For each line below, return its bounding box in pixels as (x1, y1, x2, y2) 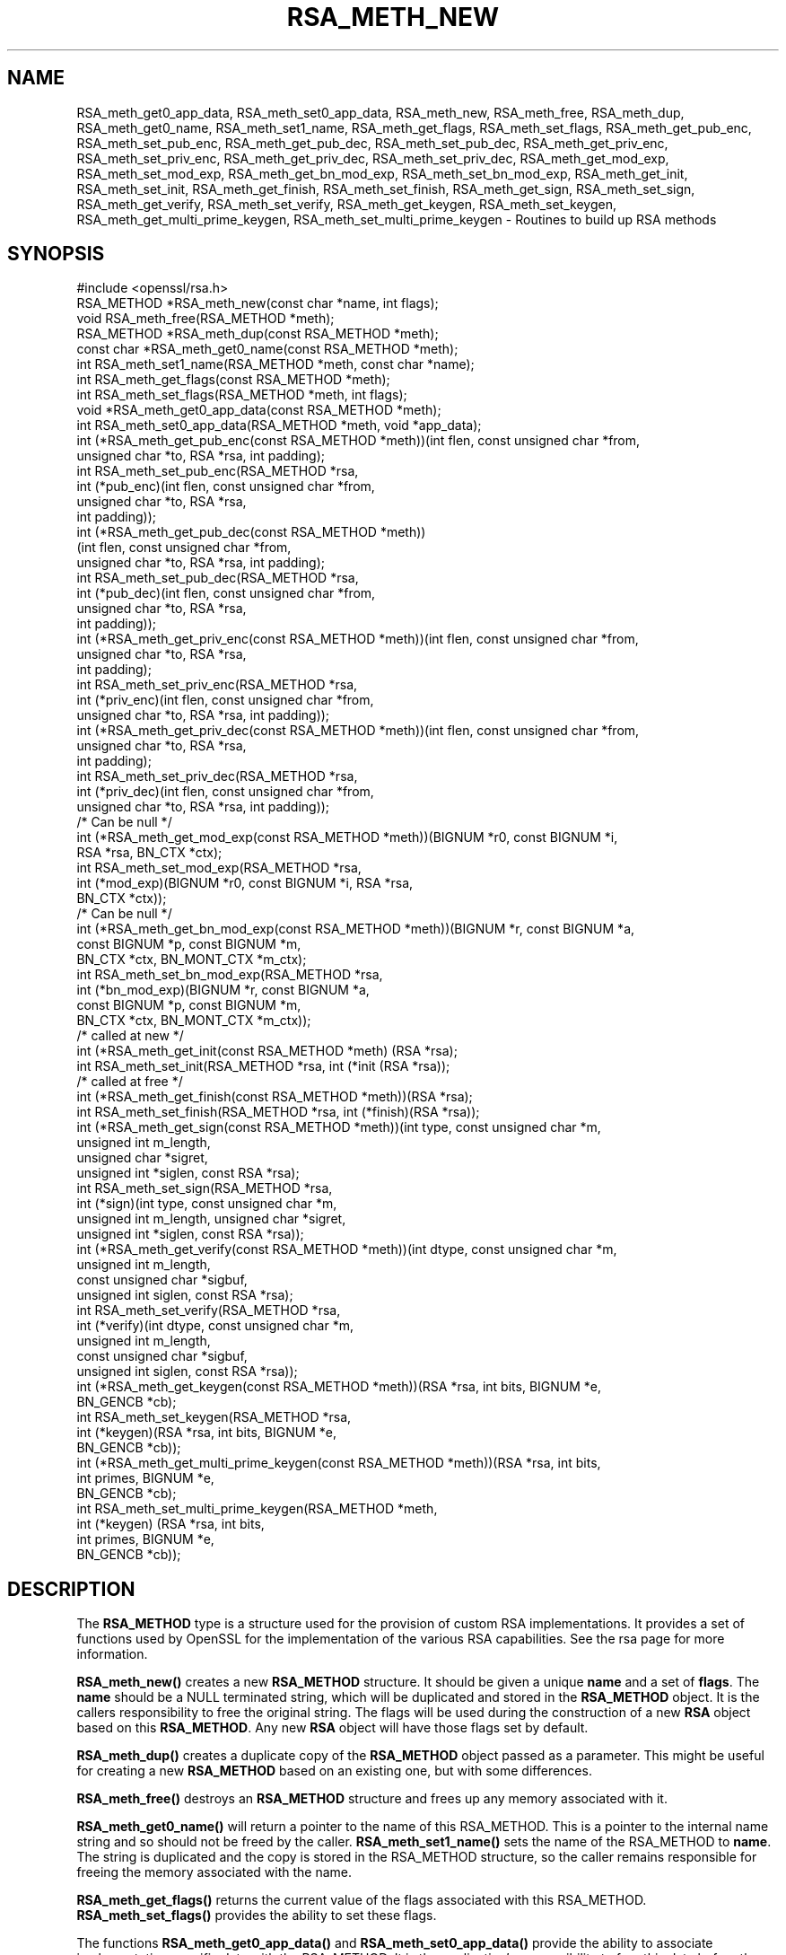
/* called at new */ (76, 1028, 184, 1044)
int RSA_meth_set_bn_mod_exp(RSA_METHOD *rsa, (76, 967, 383, 983)
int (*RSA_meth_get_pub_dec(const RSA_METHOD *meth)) (76, 524, 426, 540)
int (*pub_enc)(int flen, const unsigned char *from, (76, 478, 375, 495)
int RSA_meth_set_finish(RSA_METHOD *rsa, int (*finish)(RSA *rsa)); (76, 1104, 480, 1120)
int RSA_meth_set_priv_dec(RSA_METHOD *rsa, (76, 768, 358, 785)
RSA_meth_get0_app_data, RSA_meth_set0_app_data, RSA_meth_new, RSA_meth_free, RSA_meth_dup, (76, 104, 685, 120)
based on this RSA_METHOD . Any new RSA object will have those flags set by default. (76, 1720, 589, 1736)
